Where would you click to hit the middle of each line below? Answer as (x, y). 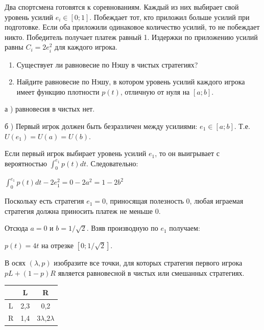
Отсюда (16, 228)
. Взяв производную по (122, 228)
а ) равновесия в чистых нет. (50, 109)
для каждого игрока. (86, 47)
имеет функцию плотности (58, 91)
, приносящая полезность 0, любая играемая (175, 201)
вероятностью (26, 163)
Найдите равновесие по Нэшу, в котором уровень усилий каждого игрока (131, 82)
